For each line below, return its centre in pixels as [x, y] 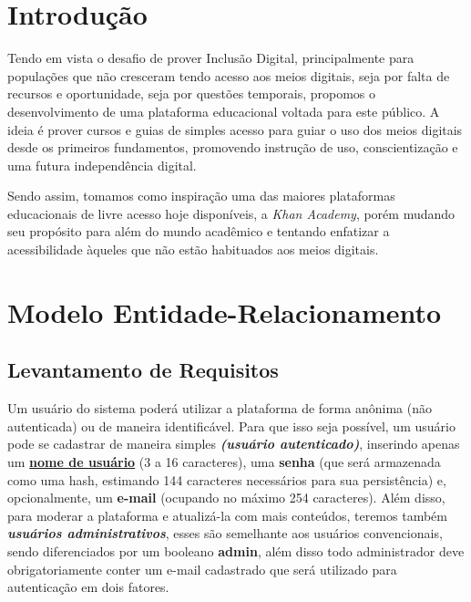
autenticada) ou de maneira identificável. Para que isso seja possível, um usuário [231, 426]
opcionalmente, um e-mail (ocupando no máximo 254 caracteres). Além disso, [226, 498]
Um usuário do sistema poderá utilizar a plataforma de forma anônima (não [220, 408]
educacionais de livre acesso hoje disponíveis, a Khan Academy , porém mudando [231, 213]
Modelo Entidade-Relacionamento [225, 311]
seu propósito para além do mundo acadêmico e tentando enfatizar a [199, 231]
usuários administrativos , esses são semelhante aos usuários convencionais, [225, 533]
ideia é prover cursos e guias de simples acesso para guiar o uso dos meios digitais [235, 129]
